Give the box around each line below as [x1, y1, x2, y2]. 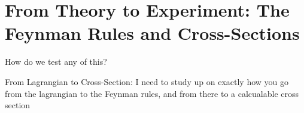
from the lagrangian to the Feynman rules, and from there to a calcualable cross [5, 87, 299, 99]
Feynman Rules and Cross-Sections [5, 21, 300, 45]
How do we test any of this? [5, 55, 107, 68]
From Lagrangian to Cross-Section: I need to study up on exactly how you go [5, 75, 289, 87]
